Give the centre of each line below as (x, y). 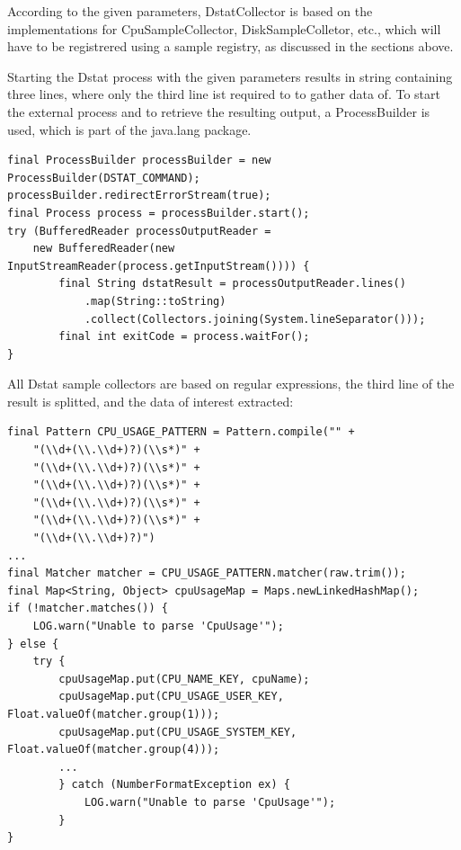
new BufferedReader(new (104, 249)
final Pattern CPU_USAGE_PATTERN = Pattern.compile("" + (181, 432)
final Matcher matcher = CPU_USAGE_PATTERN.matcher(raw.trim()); (207, 573)
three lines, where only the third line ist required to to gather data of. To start (224, 94)
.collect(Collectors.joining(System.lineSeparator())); (255, 319)
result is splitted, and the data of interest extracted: (151, 401)
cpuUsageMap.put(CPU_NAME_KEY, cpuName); (184, 679)
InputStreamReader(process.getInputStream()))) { (159, 266)
